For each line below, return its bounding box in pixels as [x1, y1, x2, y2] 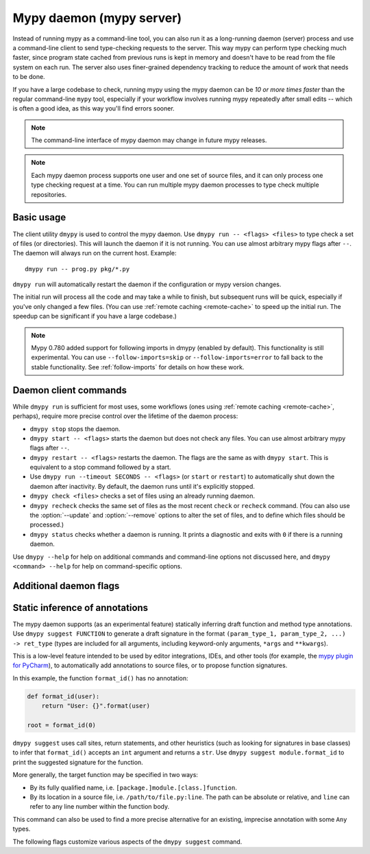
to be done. [12, 73, 45, 81]
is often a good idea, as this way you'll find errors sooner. [12, 104, 175, 113]
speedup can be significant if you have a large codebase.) [12, 312, 177, 321]
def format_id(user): [27, 692, 100, 700]
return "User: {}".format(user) [41, 702, 151, 710]
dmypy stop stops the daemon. [29, 424, 121, 432]
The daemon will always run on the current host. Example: [12, 249, 177, 257]
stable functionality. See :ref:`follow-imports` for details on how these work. [31, 362, 245, 371]
